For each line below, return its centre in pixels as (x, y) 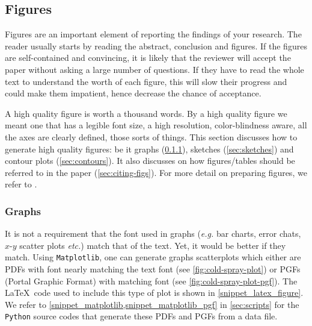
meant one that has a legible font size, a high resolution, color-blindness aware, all (156, 125)
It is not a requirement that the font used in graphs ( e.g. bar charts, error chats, (153, 234)
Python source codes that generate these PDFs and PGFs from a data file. (141, 316)
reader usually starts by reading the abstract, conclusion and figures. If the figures (156, 45)
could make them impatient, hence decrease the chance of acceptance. (133, 93)
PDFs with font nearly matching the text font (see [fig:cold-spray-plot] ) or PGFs (153, 268)
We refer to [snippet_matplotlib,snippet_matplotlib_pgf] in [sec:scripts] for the (152, 304)
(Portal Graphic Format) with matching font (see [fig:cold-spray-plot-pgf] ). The (151, 281)
